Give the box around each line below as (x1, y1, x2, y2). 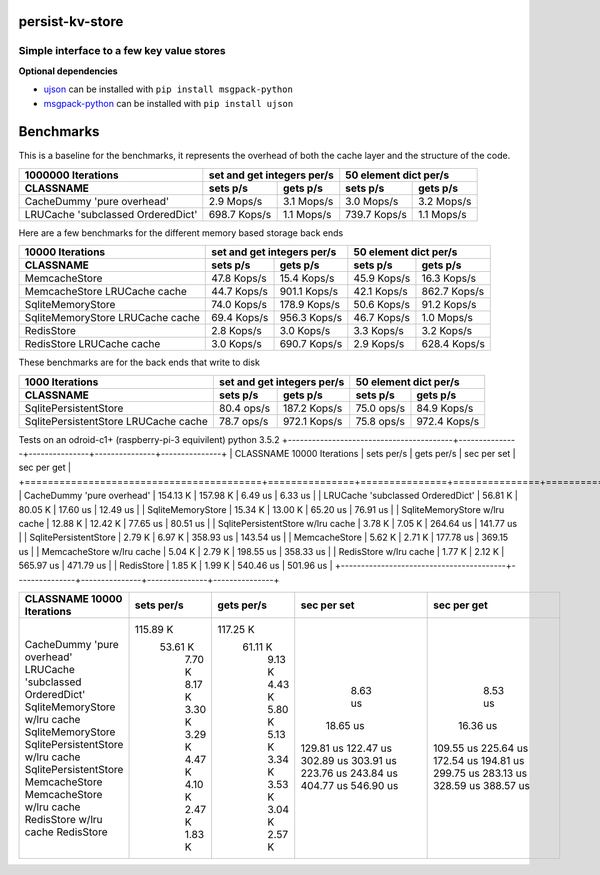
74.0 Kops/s (211, 298, 268, 312)
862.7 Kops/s (421, 285, 485, 299)
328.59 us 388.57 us (433, 778, 530, 792)
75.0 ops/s (355, 401, 405, 415)
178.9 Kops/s (279, 298, 340, 312)
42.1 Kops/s (353, 285, 409, 299)
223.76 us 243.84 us (300, 766, 399, 780)
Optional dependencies (18, 65, 119, 77)
